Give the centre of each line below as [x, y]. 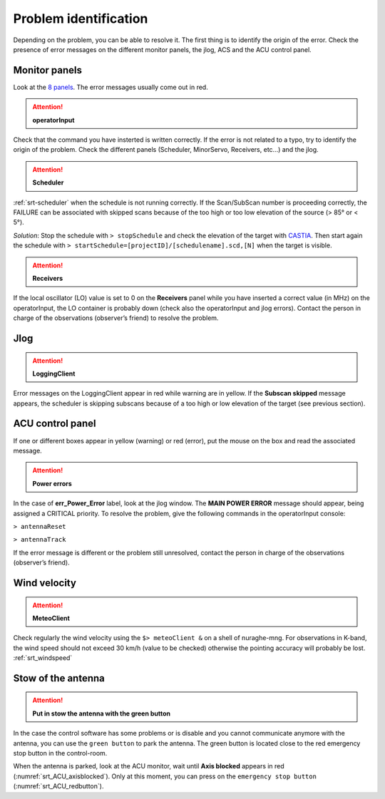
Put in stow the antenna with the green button [102, 713]
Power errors [52, 483]
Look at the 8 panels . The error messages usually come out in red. [111, 87]
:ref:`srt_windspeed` [43, 658]
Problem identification [81, 19]
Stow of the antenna [59, 678]
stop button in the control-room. [60, 753]
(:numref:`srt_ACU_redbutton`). [58, 786]
